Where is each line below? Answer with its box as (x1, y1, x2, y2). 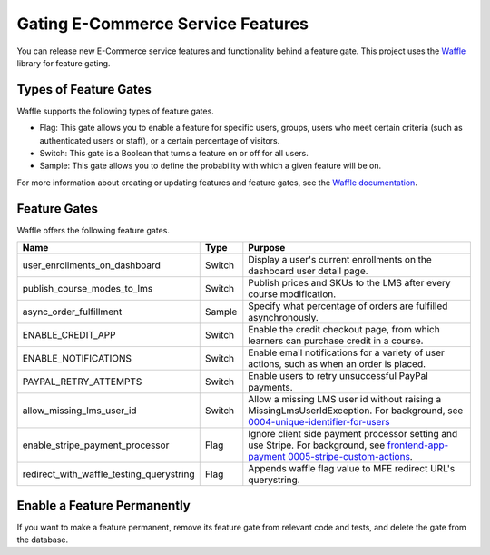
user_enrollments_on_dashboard (22, 259, 161, 272)
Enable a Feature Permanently (16, 498, 191, 513)
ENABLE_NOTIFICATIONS (22, 352, 132, 365)
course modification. (248, 288, 337, 301)
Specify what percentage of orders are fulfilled (248, 300, 448, 312)
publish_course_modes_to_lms (22, 282, 153, 295)
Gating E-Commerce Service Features (16, 14, 309, 34)
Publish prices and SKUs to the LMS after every (248, 277, 451, 290)
